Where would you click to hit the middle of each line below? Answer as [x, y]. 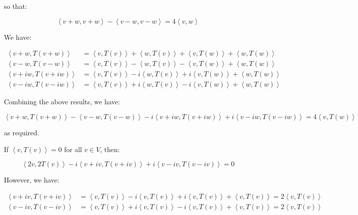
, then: [110, 149]
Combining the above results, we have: [62, 102]
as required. [22, 132]
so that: [16, 6]
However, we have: [32, 180]
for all [73, 149]
